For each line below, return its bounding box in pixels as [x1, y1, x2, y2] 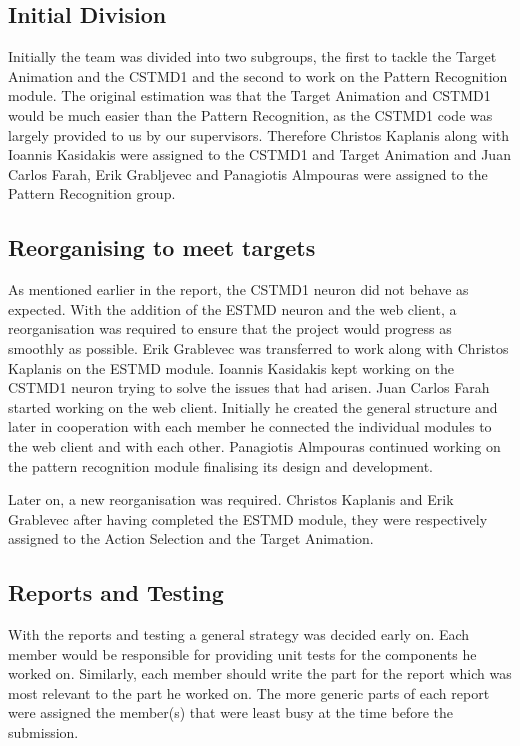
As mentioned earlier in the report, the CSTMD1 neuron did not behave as [8, 279, 469, 300]
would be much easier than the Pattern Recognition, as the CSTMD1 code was [8, 104, 493, 125]
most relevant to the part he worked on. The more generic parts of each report [8, 682, 490, 703]
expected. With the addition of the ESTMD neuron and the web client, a [8, 298, 457, 319]
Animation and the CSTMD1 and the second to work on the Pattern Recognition [8, 65, 508, 86]
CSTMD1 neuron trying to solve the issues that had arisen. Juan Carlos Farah [8, 377, 490, 398]
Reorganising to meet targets [8, 232, 316, 263]
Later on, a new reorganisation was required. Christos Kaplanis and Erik [8, 489, 454, 510]
